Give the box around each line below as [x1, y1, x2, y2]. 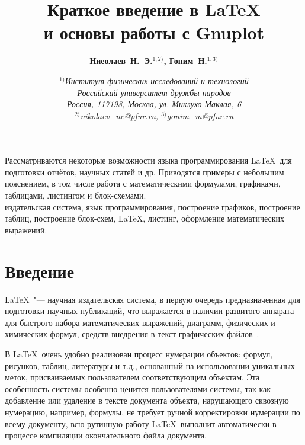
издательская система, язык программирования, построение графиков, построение [5, 200, 300, 213]
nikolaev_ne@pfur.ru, [80, 109, 159, 121]
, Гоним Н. [163, 55, 207, 67]
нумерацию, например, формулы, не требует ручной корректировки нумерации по [5, 405, 300, 418]
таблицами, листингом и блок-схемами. [5, 189, 146, 201]
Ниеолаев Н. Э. [89, 55, 153, 67]
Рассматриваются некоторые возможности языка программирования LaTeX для [5, 154, 292, 167]
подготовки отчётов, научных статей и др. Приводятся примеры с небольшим [5, 165, 284, 178]
